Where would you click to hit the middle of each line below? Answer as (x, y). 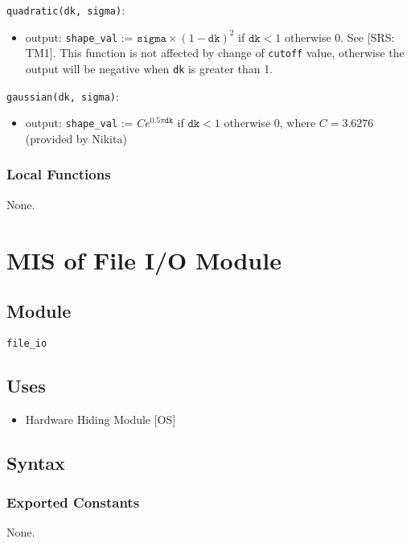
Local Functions (59, 174)
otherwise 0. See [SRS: (339, 37)
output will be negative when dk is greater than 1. (149, 68)
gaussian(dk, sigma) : (63, 95)
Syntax (36, 462)
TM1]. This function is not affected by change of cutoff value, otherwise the (215, 53)
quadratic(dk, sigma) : (66, 10)
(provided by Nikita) (76, 138)
